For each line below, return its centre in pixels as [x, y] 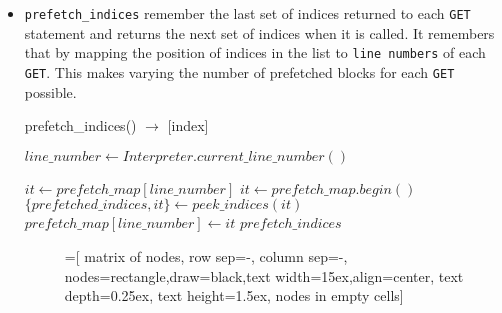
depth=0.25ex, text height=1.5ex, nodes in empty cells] [234, 295]
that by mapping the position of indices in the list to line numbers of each [255, 52]
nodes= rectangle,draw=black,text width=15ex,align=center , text [264, 275]
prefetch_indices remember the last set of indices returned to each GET [247, 13]
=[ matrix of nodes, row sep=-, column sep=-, [206, 255]
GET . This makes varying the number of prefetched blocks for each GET [239, 71]
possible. [50, 91]
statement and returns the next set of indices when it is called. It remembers [259, 32]
